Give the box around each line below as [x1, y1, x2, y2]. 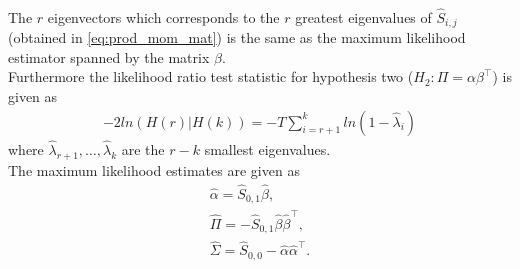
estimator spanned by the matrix [8, 46, 210, 67]
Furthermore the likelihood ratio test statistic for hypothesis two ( [8, 66, 414, 87]
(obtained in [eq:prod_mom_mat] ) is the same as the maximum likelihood [8, 27, 466, 48]
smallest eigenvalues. [204, 138, 331, 159]
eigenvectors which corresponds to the [47, 6, 280, 27]
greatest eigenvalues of [295, 6, 432, 27]
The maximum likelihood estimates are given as [8, 159, 300, 180]
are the [121, 138, 165, 159]
